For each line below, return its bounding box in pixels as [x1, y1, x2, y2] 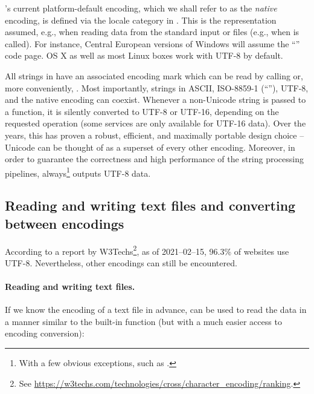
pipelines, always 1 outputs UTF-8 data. [5, 165, 151, 179]
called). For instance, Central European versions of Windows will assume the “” [5, 37, 300, 50]
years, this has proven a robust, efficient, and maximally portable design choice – [5, 128, 304, 141]
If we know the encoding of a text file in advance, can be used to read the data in [5, 303, 307, 316]
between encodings [5, 214, 124, 232]
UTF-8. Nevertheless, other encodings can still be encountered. [5, 256, 237, 269]
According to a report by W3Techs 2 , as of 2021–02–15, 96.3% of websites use [5, 243, 289, 257]
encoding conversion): [5, 327, 85, 340]
